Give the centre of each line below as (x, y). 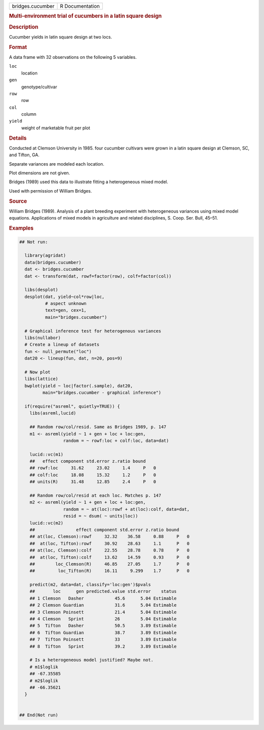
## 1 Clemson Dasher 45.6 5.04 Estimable (103, 598)
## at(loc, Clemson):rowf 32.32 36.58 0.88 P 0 (110, 537)
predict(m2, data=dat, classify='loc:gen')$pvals (90, 585)
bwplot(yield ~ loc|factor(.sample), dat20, (79, 386)
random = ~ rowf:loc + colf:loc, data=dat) (116, 440)
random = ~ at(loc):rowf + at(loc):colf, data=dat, (126, 509)
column (29, 114)
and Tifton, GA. (24, 155)
